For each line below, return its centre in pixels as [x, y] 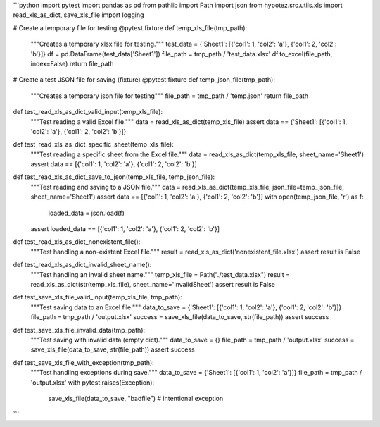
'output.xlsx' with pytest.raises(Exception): [93, 382]
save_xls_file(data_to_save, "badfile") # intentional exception [136, 398]
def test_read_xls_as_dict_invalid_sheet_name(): [82, 265]
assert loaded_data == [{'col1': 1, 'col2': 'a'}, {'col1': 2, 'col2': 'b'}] [125, 229]
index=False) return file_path [72, 63]
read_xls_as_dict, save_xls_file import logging [78, 15]
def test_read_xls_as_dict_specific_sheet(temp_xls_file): [93, 144]
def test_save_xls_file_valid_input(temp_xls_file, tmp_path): [97, 297]
